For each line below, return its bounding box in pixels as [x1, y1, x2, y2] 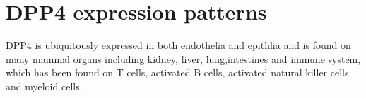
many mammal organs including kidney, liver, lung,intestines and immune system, [6, 51, 361, 66]
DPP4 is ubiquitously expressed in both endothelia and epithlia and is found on [6, 38, 351, 52]
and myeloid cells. [6, 78, 83, 93]
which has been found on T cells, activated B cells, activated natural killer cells [6, 65, 349, 80]
